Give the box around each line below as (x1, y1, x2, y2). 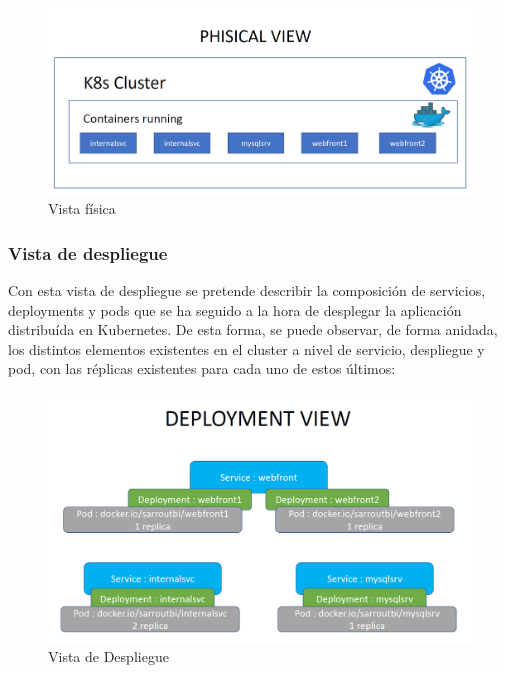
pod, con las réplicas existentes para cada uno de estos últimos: (8, 358, 396, 379)
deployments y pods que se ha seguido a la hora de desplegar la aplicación (8, 299, 462, 320)
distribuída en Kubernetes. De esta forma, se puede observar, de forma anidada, (8, 319, 498, 340)
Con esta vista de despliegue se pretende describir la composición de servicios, (8, 279, 486, 300)
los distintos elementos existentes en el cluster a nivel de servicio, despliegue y (8, 338, 485, 359)
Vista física (48, 198, 116, 219)
